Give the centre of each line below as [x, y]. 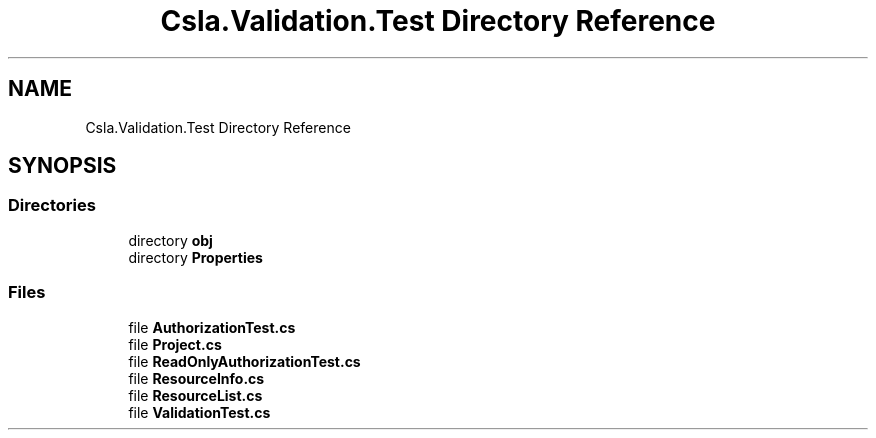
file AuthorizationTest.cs [212, 327]
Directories [52, 205]
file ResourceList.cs [195, 395]
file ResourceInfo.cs [196, 378]
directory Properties [195, 257]
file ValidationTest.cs [199, 412]
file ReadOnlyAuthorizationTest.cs [244, 361]
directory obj [170, 240]
